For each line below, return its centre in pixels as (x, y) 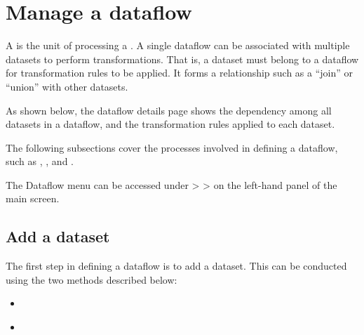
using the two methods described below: (92, 279)
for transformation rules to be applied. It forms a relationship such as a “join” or (180, 73)
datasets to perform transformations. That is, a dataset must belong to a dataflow (182, 59)
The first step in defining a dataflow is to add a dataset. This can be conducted (176, 266)
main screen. (33, 198)
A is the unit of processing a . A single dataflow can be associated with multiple (178, 45)
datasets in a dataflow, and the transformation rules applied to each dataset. (170, 124)
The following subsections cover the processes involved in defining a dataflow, (172, 147)
